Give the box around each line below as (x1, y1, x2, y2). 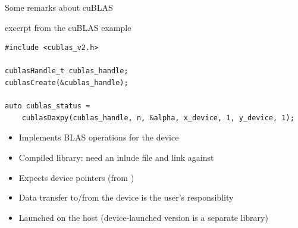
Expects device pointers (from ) (18, 171, 134, 183)
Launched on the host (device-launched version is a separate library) (18, 211, 268, 223)
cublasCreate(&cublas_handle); (5, 78, 128, 87)
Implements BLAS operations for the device (18, 131, 179, 143)
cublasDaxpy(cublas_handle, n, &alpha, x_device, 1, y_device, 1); (21, 113, 294, 122)
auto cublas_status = (5, 102, 90, 111)
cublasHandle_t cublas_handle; (5, 67, 128, 76)
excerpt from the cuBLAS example (5, 21, 131, 33)
